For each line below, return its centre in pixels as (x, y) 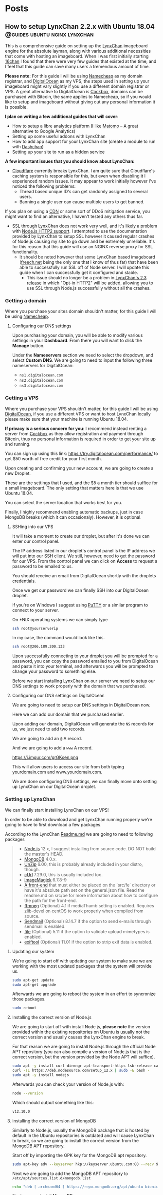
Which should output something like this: (53, 1102)
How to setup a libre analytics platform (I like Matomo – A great (75, 126)
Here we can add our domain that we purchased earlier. (68, 714)
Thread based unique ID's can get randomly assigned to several (83, 191)
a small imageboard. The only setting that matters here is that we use (74, 488)
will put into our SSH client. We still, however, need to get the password (83, 556)
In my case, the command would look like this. (58, 638)
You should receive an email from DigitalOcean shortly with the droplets (84, 575)
